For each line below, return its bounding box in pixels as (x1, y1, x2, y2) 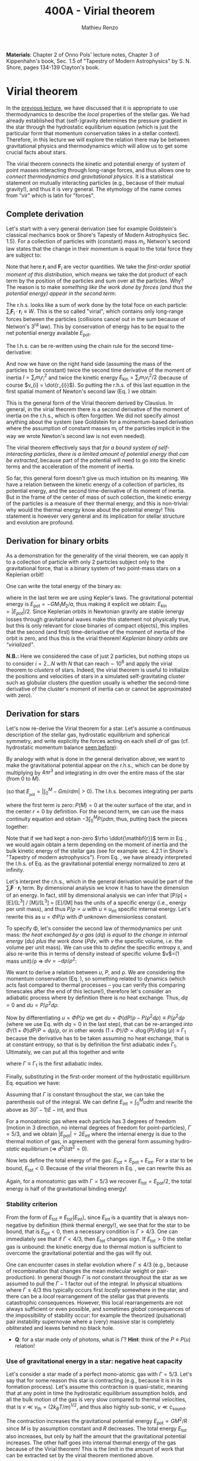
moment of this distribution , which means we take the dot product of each (6, 271, 188, 278)
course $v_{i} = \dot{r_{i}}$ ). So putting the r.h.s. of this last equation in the (6, 381, 190, 388)
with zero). (6, 691, 33, 698)
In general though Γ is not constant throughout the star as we (37, 1274, 188, 1281)
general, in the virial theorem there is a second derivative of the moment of (6, 405, 189, 412)
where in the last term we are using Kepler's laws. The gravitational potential (6, 594, 193, 601)
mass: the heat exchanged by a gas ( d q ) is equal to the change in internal (6, 931, 188, 938)
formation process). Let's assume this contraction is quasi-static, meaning (6, 1384, 188, 1391)
